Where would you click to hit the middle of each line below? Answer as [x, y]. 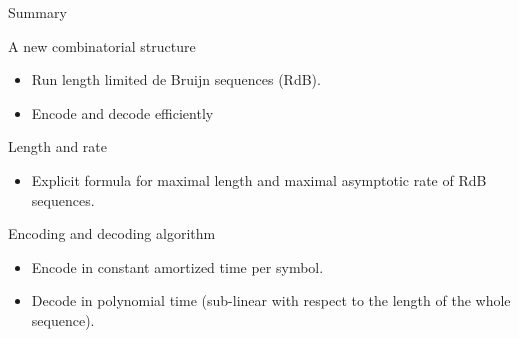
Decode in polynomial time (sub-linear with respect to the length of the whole [271, 300]
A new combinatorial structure [102, 45]
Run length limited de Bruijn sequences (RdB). [176, 79]
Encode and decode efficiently [122, 112]
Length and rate [58, 146]
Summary [37, 12]
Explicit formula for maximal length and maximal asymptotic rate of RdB [259, 179]
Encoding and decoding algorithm [112, 233]
